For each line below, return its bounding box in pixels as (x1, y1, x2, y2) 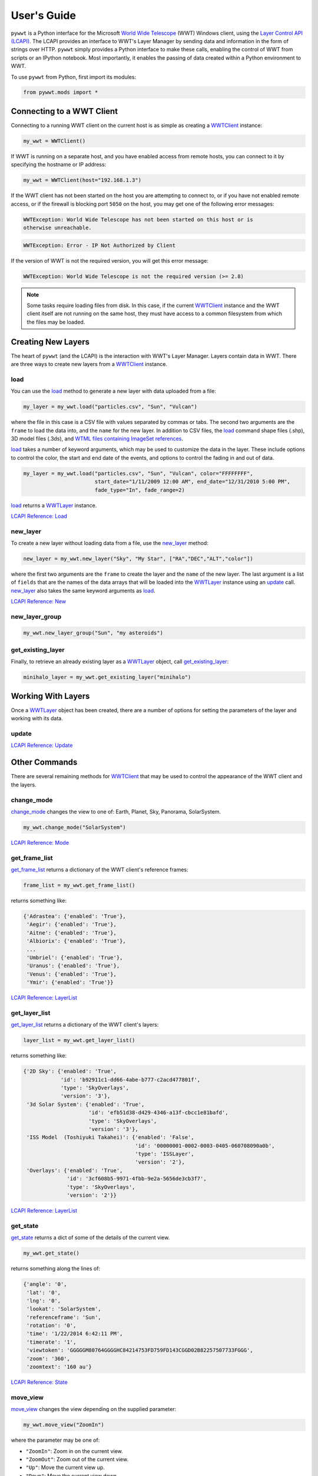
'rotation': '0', (26, 1322, 77, 1329)
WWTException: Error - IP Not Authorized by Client (23, 242, 176, 249)
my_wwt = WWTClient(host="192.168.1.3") (23, 177, 141, 184)
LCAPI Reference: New (11, 598, 67, 605)
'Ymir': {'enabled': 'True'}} (26, 979, 114, 986)
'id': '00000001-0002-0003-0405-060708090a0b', (135, 1142, 275, 1149)
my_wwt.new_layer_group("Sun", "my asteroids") (23, 629, 163, 636)
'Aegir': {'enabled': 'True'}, (26, 921, 117, 928)
